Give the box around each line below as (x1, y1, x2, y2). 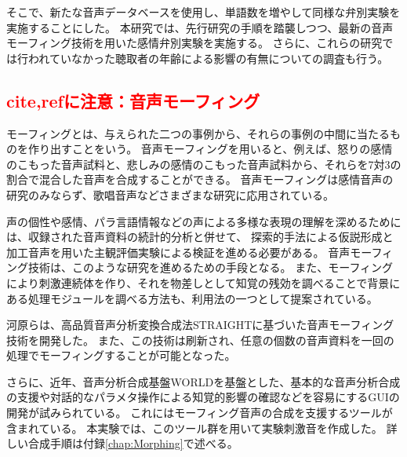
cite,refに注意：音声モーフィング (6, 88, 260, 112)
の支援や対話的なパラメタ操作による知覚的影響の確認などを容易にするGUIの (6, 389, 400, 405)
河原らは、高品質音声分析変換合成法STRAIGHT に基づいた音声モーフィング (6, 316, 394, 333)
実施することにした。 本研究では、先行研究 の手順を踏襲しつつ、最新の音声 (6, 19, 394, 35)
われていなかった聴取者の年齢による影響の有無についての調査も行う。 (27, 49, 389, 66)
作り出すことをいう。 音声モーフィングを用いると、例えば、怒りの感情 (27, 141, 393, 157)
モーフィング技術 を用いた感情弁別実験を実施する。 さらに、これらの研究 (6, 35, 383, 51)
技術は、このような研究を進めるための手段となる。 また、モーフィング (27, 259, 394, 276)
